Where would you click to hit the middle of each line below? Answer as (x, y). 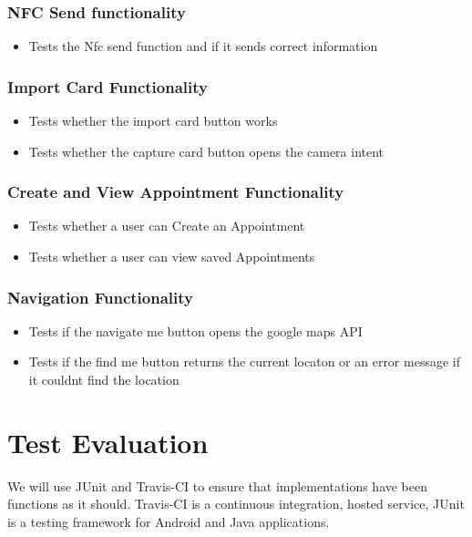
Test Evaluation (108, 442)
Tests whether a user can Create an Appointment (167, 226)
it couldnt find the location (104, 380)
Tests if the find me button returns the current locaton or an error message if (244, 361)
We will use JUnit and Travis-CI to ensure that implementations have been (218, 485)
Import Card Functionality (108, 86)
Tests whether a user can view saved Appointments (172, 257)
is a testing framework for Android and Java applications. (169, 521)
